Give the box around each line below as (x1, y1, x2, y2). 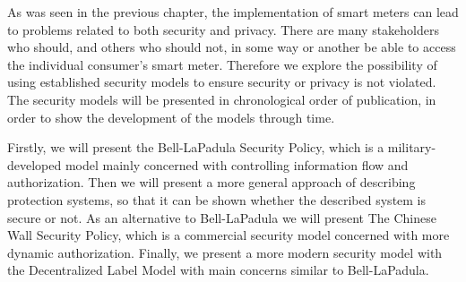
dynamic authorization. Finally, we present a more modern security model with (7, 243, 443, 261)
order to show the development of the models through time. (7, 107, 335, 126)
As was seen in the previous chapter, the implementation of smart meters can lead (7, 3, 459, 21)
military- (387, 138, 436, 157)
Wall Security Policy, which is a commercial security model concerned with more (7, 226, 450, 244)
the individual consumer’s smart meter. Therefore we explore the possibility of (7, 55, 437, 73)
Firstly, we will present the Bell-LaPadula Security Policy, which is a (7, 138, 384, 157)
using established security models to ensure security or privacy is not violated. (7, 73, 436, 91)
